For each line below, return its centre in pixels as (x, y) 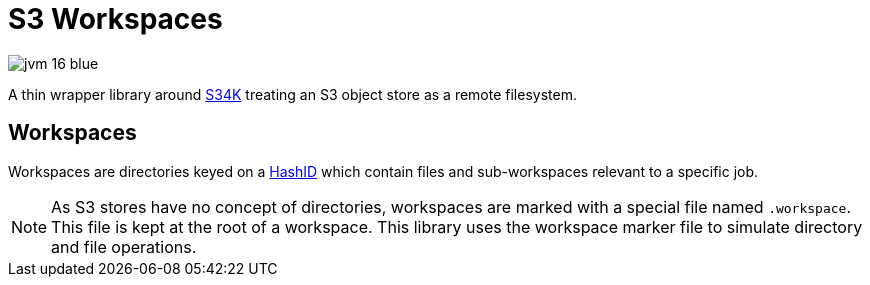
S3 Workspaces (115, 19)
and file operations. (124, 246)
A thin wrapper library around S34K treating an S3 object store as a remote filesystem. (292, 94)
